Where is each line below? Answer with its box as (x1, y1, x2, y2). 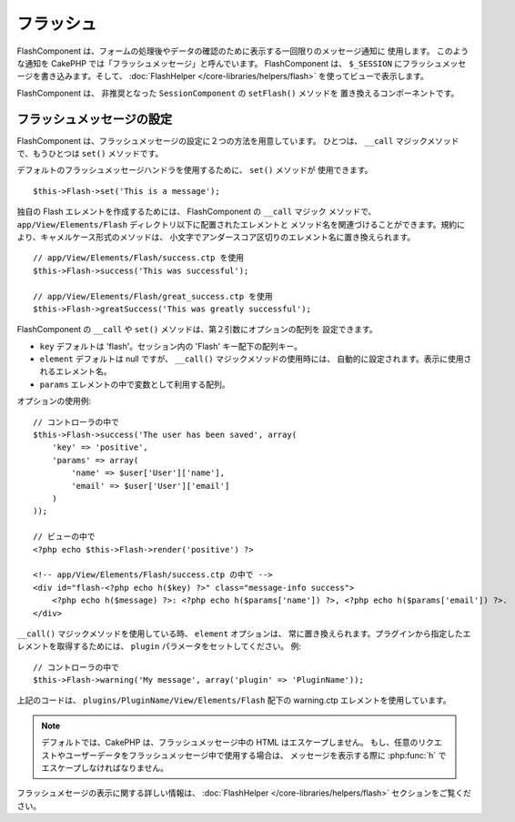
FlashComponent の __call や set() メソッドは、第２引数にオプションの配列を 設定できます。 (16, 324, 378, 335)
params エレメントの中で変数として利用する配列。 (39, 379, 231, 390)
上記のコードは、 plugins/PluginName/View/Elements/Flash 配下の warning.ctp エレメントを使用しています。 (16, 695, 451, 705)
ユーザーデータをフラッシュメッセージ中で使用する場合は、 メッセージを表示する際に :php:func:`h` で (65, 749, 447, 760)
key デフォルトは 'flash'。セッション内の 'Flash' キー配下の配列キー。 (39, 340, 302, 351)
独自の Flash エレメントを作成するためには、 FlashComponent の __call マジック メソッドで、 (16, 206, 377, 218)
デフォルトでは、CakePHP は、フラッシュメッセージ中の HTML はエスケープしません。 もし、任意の (41, 737, 419, 748)
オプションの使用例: (16, 396, 92, 407)
